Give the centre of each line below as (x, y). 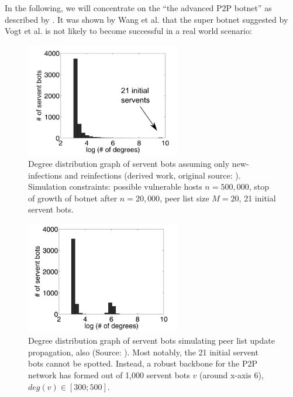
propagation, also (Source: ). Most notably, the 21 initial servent (143, 352)
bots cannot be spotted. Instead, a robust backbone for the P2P (143, 363)
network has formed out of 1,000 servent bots (109, 374)
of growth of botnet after (73, 198)
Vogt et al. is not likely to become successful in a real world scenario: (128, 31)
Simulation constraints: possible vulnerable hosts (115, 186)
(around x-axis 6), (231, 374)
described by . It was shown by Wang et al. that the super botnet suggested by (146, 19)
